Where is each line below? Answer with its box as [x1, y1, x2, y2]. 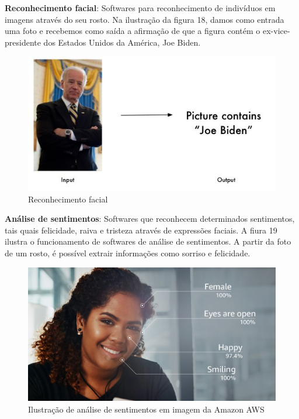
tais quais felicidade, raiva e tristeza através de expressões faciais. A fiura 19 [5, 224, 277, 236]
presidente [5, 36, 41, 48]
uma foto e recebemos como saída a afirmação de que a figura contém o [5, 25, 260, 37]
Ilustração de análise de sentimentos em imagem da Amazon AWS [28, 403, 265, 415]
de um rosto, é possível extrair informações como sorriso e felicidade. [5, 246, 251, 259]
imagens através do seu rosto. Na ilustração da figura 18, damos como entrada [5, 13, 284, 25]
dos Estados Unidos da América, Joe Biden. [43, 36, 201, 48]
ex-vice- [262, 25, 290, 37]
